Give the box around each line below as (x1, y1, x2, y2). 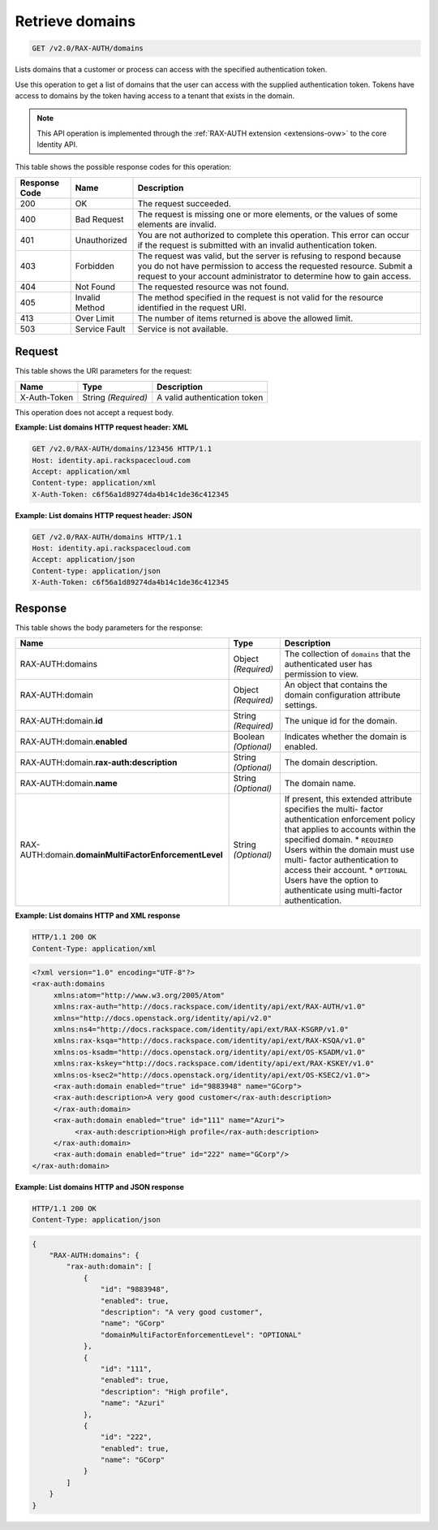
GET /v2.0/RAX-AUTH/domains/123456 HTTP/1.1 (32, 444, 213, 454)
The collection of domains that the (284, 648, 411, 659)
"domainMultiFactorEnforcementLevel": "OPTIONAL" (100, 1330, 302, 1339)
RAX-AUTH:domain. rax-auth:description (19, 757, 178, 768)
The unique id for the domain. (284, 715, 397, 727)
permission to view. (284, 668, 359, 680)
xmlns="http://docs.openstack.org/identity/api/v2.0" (53, 1014, 272, 1022)
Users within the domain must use (284, 845, 415, 856)
